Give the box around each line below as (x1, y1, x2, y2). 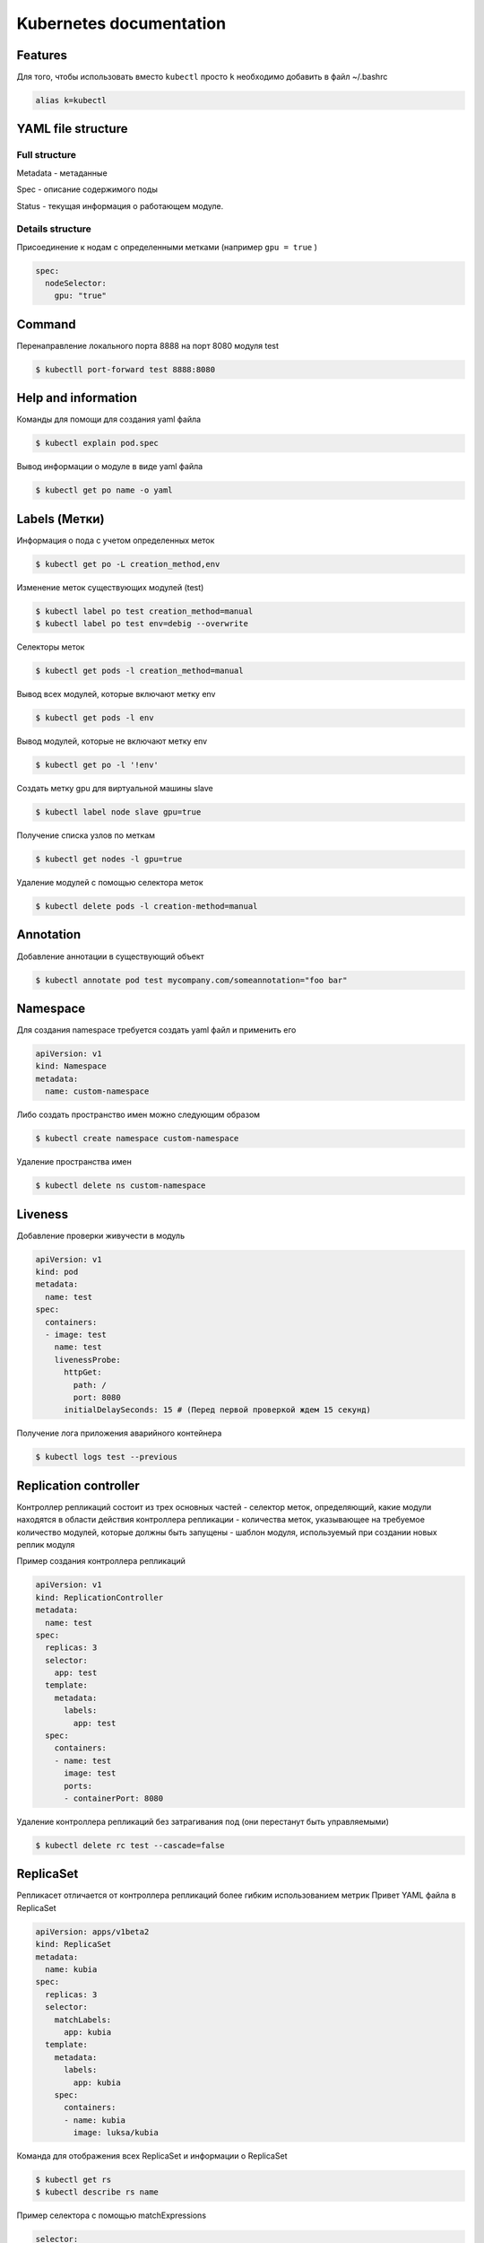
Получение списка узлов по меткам (16, 830, 156, 841)
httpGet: (64, 1367, 102, 1377)
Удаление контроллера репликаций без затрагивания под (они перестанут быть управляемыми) (16, 1816, 390, 1827)
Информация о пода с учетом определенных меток (16, 535, 215, 545)
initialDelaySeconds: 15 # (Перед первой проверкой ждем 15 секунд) (64, 1405, 372, 1415)
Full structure (16, 149, 76, 161)
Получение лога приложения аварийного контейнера (16, 1427, 222, 1439)
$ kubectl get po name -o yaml (35, 485, 174, 495)
